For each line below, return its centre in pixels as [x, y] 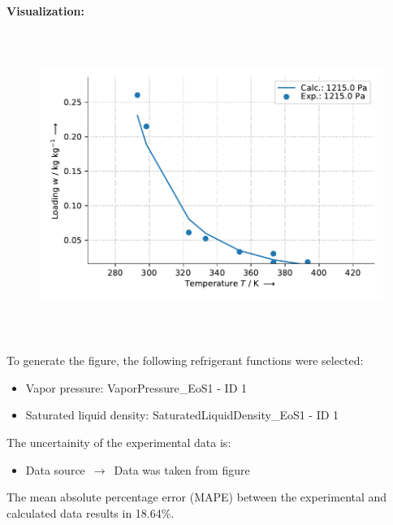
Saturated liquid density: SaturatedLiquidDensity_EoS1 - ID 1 [182, 415]
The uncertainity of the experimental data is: [119, 442]
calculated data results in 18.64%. [91, 512]
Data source [55, 469]
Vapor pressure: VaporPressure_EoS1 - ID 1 [136, 387]
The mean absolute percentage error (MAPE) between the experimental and [197, 497]
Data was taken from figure [182, 469]
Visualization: [45, 11]
